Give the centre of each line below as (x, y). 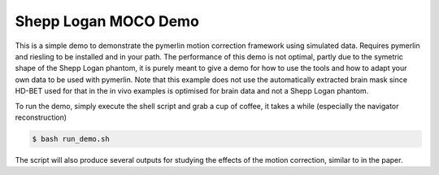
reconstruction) (41, 117)
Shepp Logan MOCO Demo (107, 21)
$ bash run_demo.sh (71, 139)
